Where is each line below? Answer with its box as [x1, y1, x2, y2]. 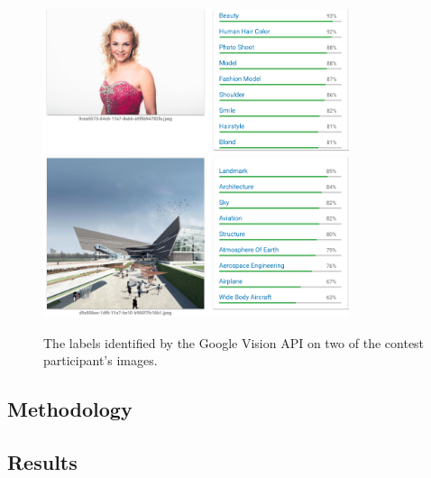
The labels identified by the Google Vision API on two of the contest [43, 333, 425, 352]
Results [7, 447, 78, 475]
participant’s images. [43, 351, 158, 370]
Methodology [7, 395, 133, 423]
